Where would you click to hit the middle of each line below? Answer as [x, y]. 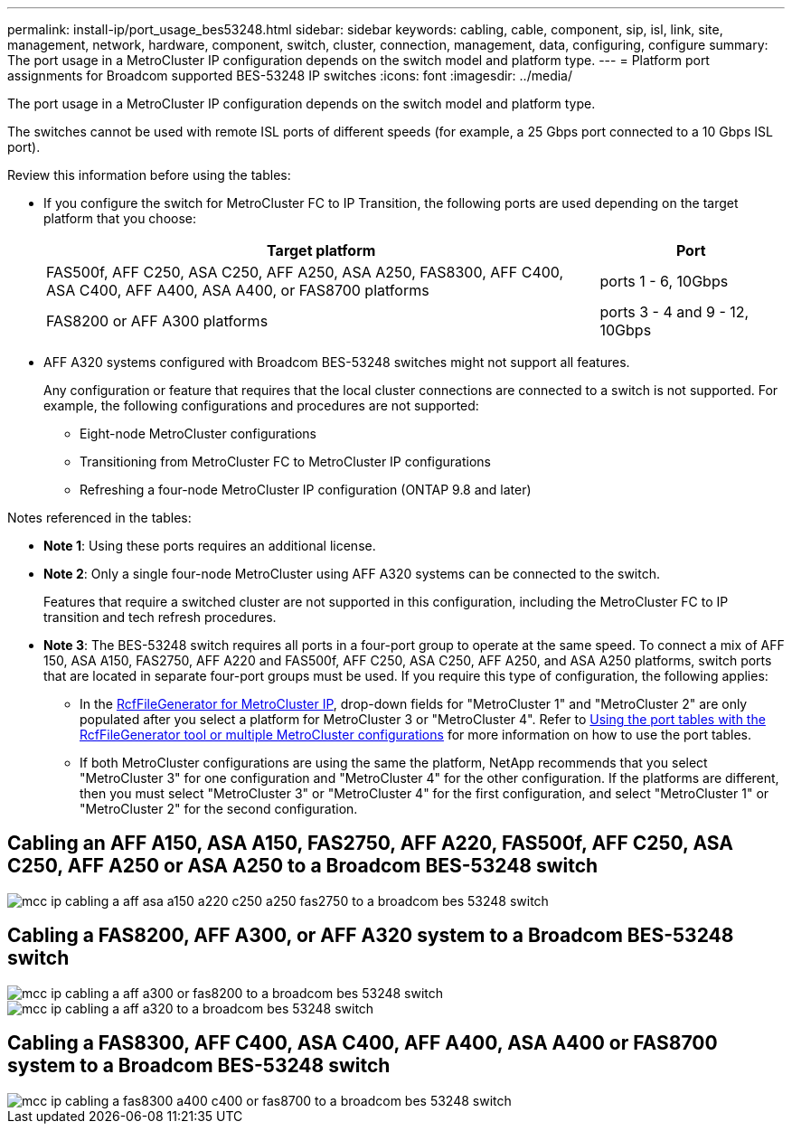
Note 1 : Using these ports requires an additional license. [210, 546]
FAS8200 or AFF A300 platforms [157, 321]
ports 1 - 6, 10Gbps [664, 281]
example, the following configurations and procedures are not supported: [261, 405]
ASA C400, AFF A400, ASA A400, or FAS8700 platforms [238, 290]
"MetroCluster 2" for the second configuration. [219, 809]
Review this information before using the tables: [149, 175]
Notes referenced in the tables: [99, 518]
